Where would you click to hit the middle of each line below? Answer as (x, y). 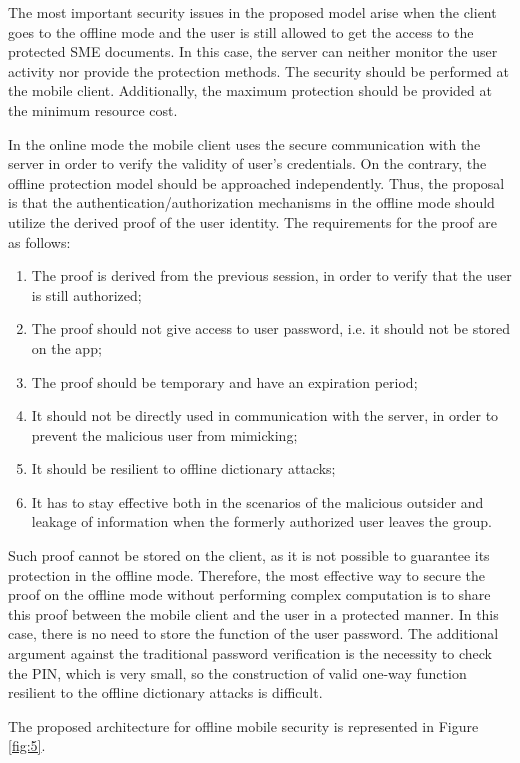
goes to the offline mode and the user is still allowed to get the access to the (241, 31)
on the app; (66, 347)
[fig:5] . (27, 745)
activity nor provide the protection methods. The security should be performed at (258, 70)
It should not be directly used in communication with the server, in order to (265, 415)
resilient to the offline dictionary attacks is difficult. (165, 692)
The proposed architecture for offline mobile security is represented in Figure (243, 725)
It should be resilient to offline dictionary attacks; (183, 468)
